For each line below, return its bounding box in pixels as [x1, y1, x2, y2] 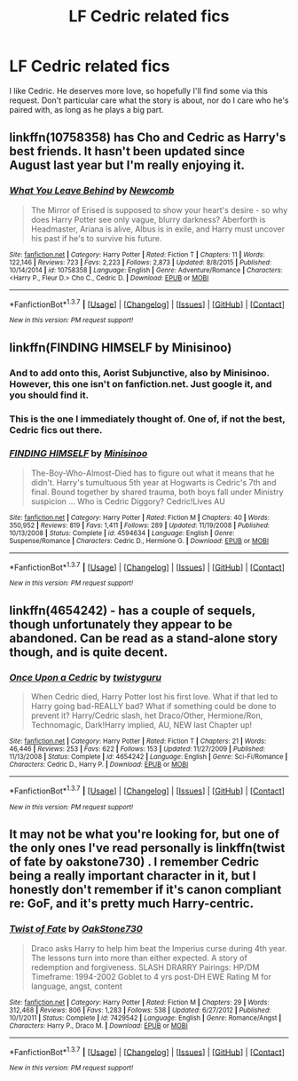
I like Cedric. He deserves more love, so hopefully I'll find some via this [9, 85, 269, 96]
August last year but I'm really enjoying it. [9, 158, 246, 173]
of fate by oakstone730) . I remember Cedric [9, 855, 260, 870]
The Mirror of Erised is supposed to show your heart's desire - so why [30, 204, 288, 215]
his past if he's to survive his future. [30, 233, 162, 243]
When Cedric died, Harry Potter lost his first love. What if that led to [30, 691, 278, 702]
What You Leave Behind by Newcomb [9, 185, 175, 197]
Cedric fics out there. [9, 423, 104, 436]
